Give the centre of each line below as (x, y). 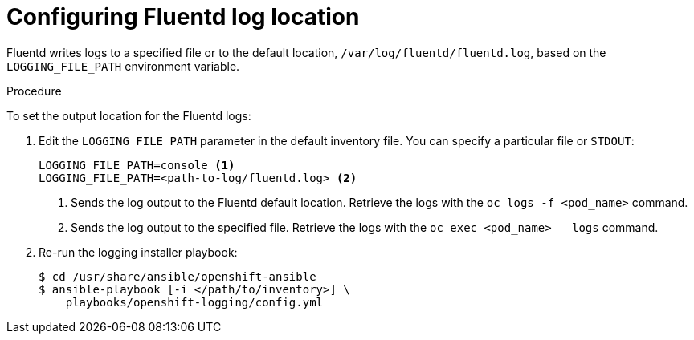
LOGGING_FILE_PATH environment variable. (123, 66)
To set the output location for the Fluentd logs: (129, 115)
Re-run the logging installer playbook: (138, 252)
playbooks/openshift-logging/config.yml (194, 302)
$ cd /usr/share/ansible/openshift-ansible (178, 276)
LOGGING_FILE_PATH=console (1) (137, 165)
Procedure (34, 91)
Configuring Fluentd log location (183, 17)
